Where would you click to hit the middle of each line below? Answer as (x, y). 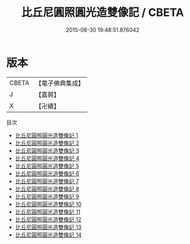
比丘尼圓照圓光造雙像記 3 (47, 150)
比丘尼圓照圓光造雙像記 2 (47, 143)
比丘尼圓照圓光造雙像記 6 (47, 173)
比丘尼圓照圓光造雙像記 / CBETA (103, 13)
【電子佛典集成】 (60, 83)
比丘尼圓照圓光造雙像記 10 (48, 204)
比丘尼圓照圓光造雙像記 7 (47, 181)
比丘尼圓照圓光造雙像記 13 (48, 227)
